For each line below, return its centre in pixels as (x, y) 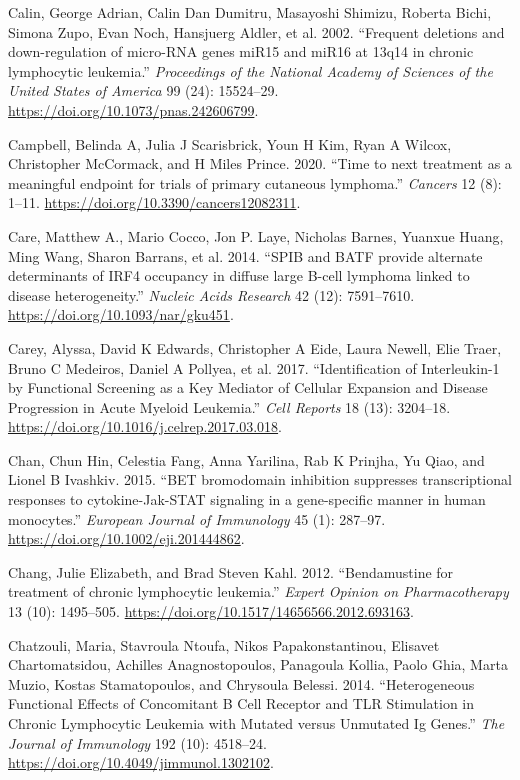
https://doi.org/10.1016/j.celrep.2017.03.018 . (145, 426)
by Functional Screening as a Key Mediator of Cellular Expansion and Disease (248, 387)
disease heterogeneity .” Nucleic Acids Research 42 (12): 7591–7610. (211, 294)
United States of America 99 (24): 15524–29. (143, 90)
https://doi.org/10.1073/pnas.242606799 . (133, 109)
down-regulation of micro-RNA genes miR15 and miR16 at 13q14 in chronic (241, 51)
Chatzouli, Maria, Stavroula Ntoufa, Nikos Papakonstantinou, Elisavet (224, 644)
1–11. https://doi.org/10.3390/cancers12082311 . (154, 202)
